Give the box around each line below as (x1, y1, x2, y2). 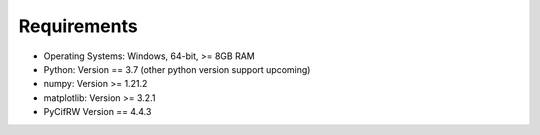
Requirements (18, 15, 139, 37)
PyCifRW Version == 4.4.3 (43, 106, 152, 118)
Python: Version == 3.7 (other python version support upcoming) (43, 63, 311, 75)
